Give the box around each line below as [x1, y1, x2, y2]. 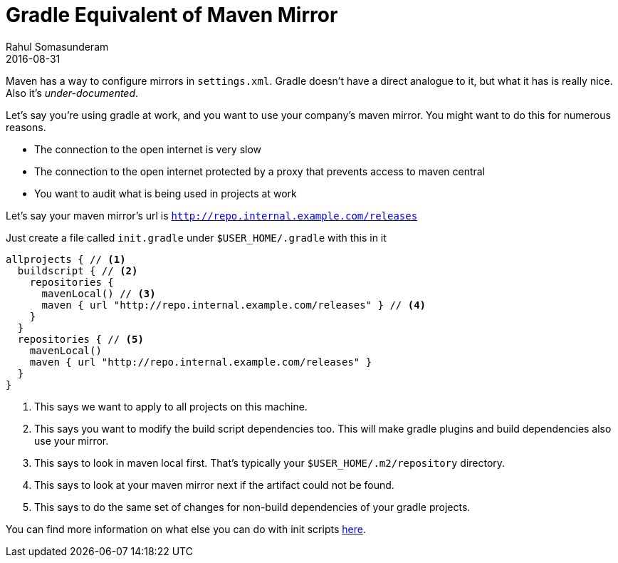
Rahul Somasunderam [6, 40, 109, 53]
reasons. [6, 120, 46, 133]
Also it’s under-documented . [6, 86, 139, 99]
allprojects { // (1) [6, 253, 126, 265]
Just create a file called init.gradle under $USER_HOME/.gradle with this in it [6, 231, 387, 244]
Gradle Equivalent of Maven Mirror [6, 3, 338, 27]
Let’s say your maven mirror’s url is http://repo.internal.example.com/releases [6, 209, 418, 222]
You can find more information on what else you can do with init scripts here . [6, 522, 366, 535]
